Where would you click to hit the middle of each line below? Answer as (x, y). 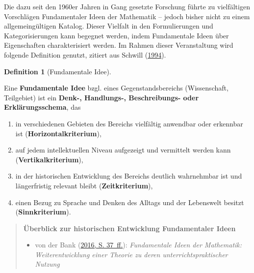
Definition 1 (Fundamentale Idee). (58, 71)
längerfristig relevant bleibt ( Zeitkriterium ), (84, 185)
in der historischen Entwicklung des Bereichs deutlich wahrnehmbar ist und (129, 176)
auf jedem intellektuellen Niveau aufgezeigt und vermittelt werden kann (123, 150)
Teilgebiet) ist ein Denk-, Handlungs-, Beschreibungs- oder (102, 97)
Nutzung (47, 264)
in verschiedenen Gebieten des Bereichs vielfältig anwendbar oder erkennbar (129, 123)
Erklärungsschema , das (42, 107)
